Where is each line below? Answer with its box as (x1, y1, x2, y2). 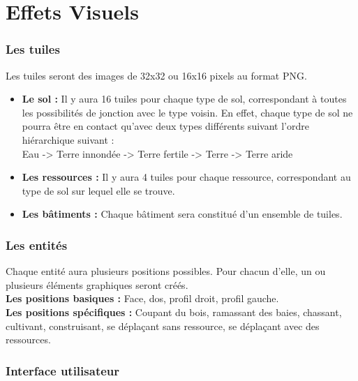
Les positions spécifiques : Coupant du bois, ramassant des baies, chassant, (6, 304, 342, 319)
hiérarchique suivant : (22, 132, 114, 147)
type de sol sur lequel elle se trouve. (22, 183, 175, 197)
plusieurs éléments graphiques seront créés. (6, 277, 188, 292)
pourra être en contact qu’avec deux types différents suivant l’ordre (22, 119, 309, 133)
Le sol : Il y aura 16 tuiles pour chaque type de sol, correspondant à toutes (22, 91, 347, 106)
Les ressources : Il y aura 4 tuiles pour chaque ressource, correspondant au (22, 170, 351, 184)
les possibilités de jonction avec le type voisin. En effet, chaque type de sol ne (22, 105, 353, 119)
